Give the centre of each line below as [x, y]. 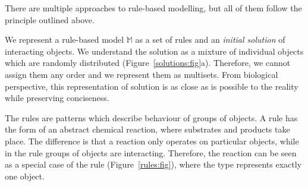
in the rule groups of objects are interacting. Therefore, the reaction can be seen [151, 152]
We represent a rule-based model [65, 40]
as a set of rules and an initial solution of [210, 40]
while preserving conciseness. [57, 98]
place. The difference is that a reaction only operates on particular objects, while [152, 141]
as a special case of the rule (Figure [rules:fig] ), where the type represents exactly [153, 164]
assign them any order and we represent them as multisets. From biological [142, 74]
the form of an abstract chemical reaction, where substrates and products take [147, 129]
